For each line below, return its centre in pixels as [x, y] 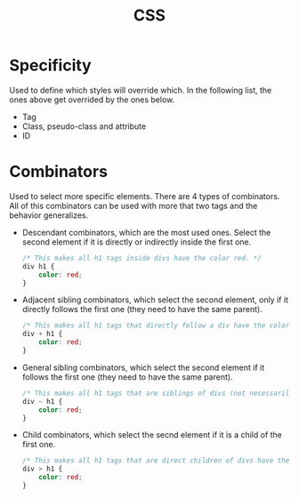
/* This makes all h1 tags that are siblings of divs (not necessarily [158, 393]
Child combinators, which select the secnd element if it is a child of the [152, 435]
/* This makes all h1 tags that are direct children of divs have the [156, 461]
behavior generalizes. [49, 215]
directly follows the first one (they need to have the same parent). [142, 309]
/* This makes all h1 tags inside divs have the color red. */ [142, 258]
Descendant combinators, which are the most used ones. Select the [146, 232]
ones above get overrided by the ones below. [92, 100]
